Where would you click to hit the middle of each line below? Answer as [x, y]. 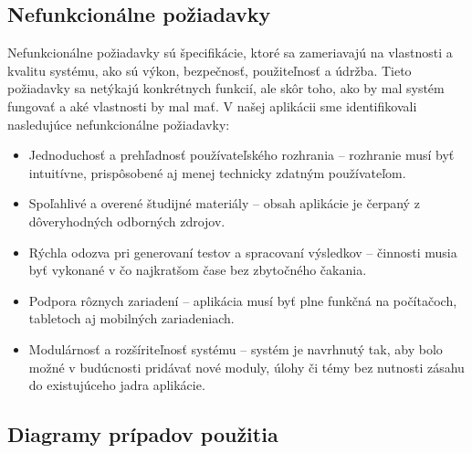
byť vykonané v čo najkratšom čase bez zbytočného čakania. [198, 270]
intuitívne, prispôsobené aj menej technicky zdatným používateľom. [217, 172]
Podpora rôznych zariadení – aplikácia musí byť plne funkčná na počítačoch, [243, 300]
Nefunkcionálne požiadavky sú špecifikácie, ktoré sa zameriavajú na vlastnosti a [230, 53]
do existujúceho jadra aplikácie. [117, 385]
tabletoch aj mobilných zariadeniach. [131, 318]
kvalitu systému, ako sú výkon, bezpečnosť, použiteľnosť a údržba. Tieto [210, 70]
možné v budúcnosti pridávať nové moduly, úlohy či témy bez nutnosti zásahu [246, 367]
